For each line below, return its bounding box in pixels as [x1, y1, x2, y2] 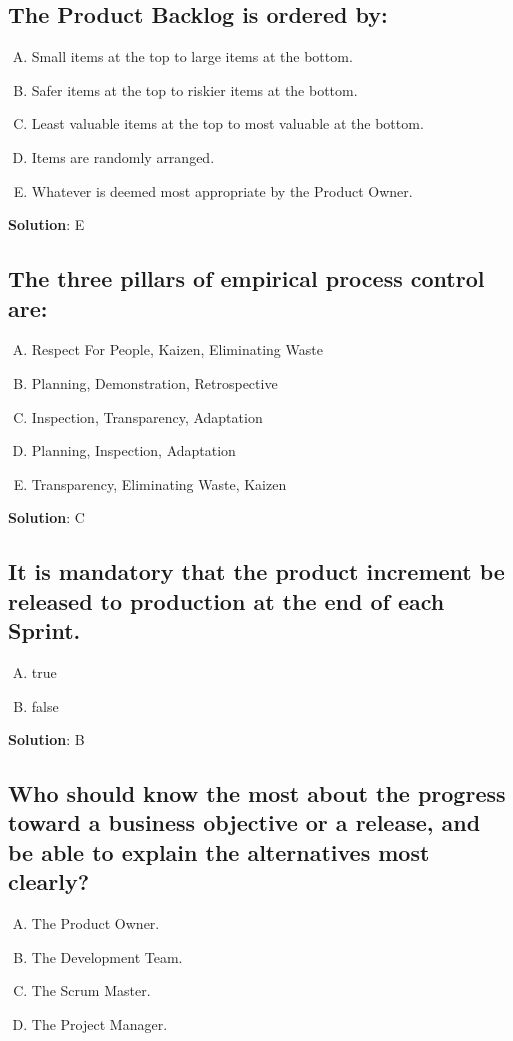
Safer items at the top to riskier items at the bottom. [31, 79, 358, 100]
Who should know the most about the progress [8, 778, 506, 809]
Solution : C [8, 507, 85, 528]
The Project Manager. [31, 1013, 168, 1034]
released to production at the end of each [8, 585, 445, 616]
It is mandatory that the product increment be [8, 556, 505, 587]
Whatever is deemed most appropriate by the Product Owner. [31, 180, 413, 201]
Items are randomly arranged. [31, 146, 215, 167]
